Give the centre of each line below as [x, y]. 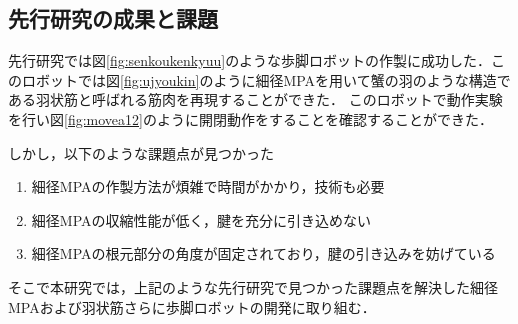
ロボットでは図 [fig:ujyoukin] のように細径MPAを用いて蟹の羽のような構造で [266, 79]
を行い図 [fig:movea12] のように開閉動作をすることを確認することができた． [250, 118]
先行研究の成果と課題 [113, 18]
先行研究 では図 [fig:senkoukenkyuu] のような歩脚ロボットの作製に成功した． [250, 60]
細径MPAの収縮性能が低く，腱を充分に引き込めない [201, 219]
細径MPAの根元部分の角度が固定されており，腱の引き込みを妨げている [263, 253]
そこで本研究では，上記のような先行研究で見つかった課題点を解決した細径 [253, 286]
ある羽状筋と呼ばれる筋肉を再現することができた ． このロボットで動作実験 [255, 99]
